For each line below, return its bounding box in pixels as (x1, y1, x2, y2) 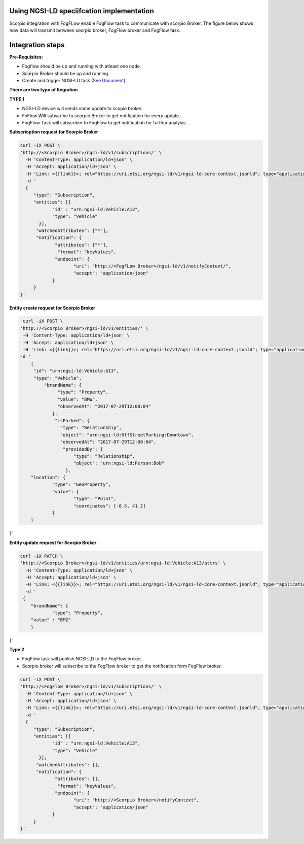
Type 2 (9, 647, 25, 653)
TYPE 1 (9, 96, 25, 102)
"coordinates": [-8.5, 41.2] (73, 503, 146, 509)
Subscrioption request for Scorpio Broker (9, 129, 98, 135)
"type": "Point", (73, 496, 117, 502)
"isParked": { (55, 418, 90, 423)
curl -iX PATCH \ (20, 553, 63, 559)
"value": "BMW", (57, 396, 98, 402)
